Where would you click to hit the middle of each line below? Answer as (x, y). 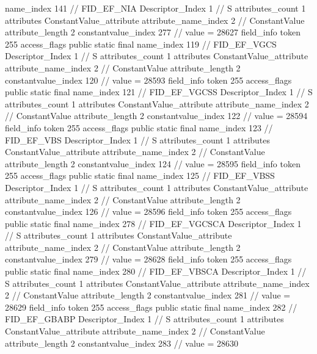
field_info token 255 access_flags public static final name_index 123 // (139, 127)
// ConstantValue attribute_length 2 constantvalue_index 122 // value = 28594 (156, 116)
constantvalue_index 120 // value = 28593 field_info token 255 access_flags (148, 80)
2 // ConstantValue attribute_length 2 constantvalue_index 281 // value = (148, 295)
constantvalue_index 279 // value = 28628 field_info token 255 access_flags (148, 259)
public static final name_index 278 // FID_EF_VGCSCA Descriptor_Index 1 (153, 223)
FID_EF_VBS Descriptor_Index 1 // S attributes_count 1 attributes (138, 139)
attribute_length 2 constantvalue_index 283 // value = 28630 (122, 343)
